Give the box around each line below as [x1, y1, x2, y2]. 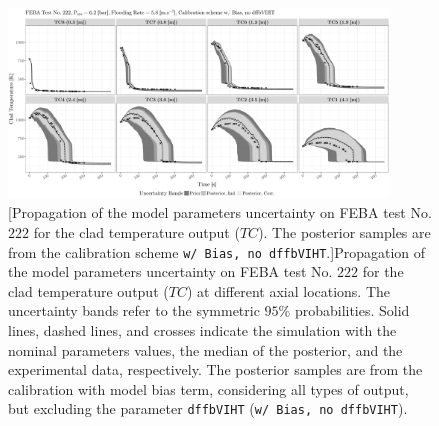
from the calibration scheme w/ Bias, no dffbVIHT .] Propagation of [8, 241, 425, 262]
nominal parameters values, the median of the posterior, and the [8, 339, 403, 360]
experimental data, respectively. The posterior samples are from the [8, 359, 423, 380]
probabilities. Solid [294, 300, 410, 321]
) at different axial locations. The [186, 280, 391, 301]
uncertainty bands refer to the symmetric [8, 300, 260, 321]
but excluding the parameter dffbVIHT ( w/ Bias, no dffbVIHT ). [8, 398, 408, 419]
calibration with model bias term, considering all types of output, [8, 378, 409, 399]
